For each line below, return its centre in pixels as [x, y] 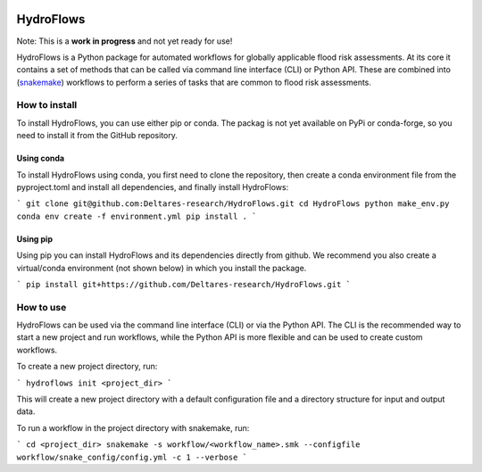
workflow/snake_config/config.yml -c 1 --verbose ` [132, 457]
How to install [47, 105]
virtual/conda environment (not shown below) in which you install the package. [162, 268]
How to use [42, 307]
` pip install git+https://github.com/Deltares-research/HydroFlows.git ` [184, 284]
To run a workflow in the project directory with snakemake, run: [133, 427]
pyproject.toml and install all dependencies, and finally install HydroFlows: [153, 187]
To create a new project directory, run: [87, 367]
